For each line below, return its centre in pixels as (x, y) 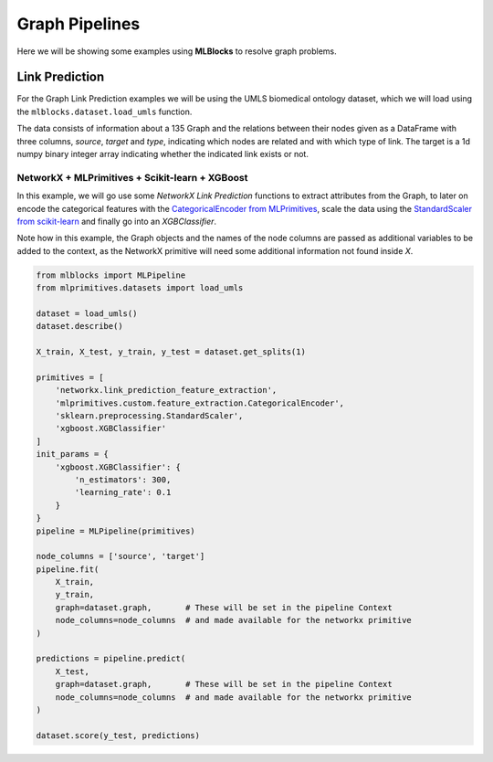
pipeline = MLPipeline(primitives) (115, 531)
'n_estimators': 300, (123, 479)
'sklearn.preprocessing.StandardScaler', (149, 416)
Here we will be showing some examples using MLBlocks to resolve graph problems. (177, 51)
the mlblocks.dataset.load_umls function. (105, 111)
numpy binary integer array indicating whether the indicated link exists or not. (163, 154)
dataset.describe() (79, 326)
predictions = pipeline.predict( (111, 659)
